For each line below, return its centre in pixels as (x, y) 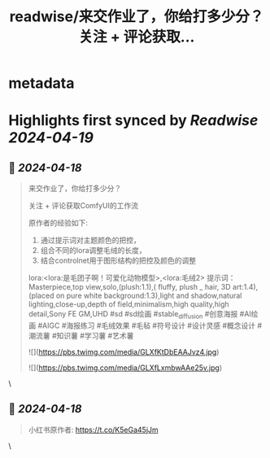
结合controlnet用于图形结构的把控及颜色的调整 (118, 260)
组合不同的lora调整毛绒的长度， (93, 251)
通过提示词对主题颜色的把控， (90, 240)
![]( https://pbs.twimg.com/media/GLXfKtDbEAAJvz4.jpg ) (124, 351)
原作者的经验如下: (58, 223)
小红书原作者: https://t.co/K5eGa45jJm (93, 430)
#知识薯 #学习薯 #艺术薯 (93, 335)
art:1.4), (245, 287)
